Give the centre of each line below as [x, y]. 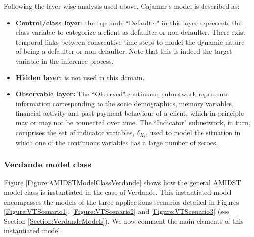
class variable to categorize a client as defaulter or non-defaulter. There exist [130, 32]
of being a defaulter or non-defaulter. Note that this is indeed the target [124, 51]
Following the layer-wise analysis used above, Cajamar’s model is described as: [122, 6]
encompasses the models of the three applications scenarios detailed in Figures [122, 201]
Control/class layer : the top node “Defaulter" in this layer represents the [128, 22]
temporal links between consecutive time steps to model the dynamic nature [130, 41]
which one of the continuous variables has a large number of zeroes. [117, 142]
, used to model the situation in [193, 132]
